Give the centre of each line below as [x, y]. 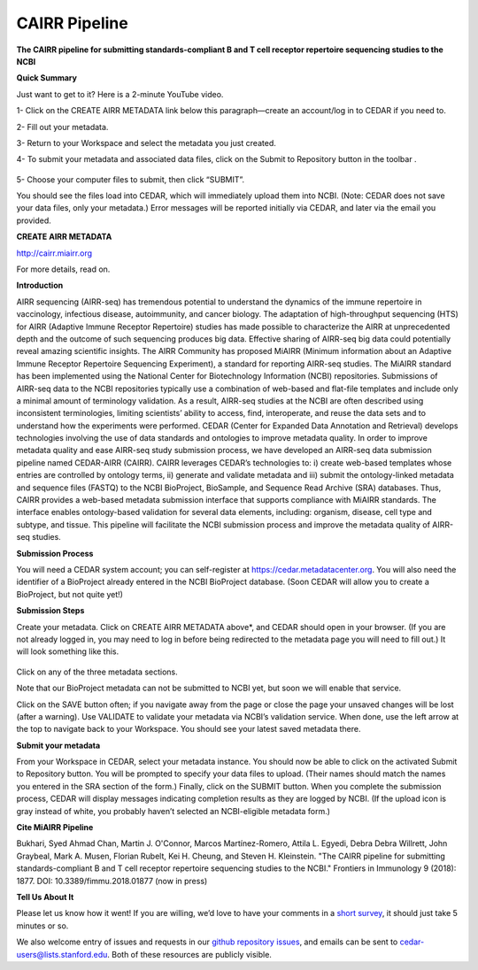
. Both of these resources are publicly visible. [189, 954]
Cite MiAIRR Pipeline [55, 828]
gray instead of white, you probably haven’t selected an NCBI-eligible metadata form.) [173, 811]
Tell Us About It [45, 897]
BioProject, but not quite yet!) [70, 594]
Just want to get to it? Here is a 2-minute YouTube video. [120, 94]
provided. [34, 220]
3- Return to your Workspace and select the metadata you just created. [146, 142]
